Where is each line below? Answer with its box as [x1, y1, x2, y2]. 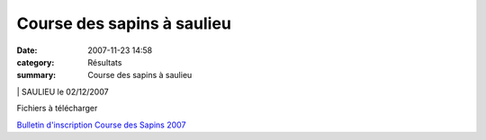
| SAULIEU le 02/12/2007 [16, 86, 109, 97]
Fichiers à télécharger [16, 103, 98, 114]
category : [16, 57, 55, 67]
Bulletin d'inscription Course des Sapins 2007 [16, 119, 186, 130]
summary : [16, 70, 57, 81]
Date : [16, 45, 38, 56]
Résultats [87, 57, 122, 67]
